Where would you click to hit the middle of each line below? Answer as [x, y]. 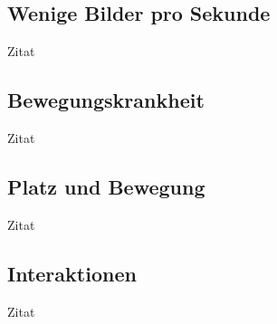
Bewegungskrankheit [106, 100]
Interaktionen [72, 273]
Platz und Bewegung [106, 186]
